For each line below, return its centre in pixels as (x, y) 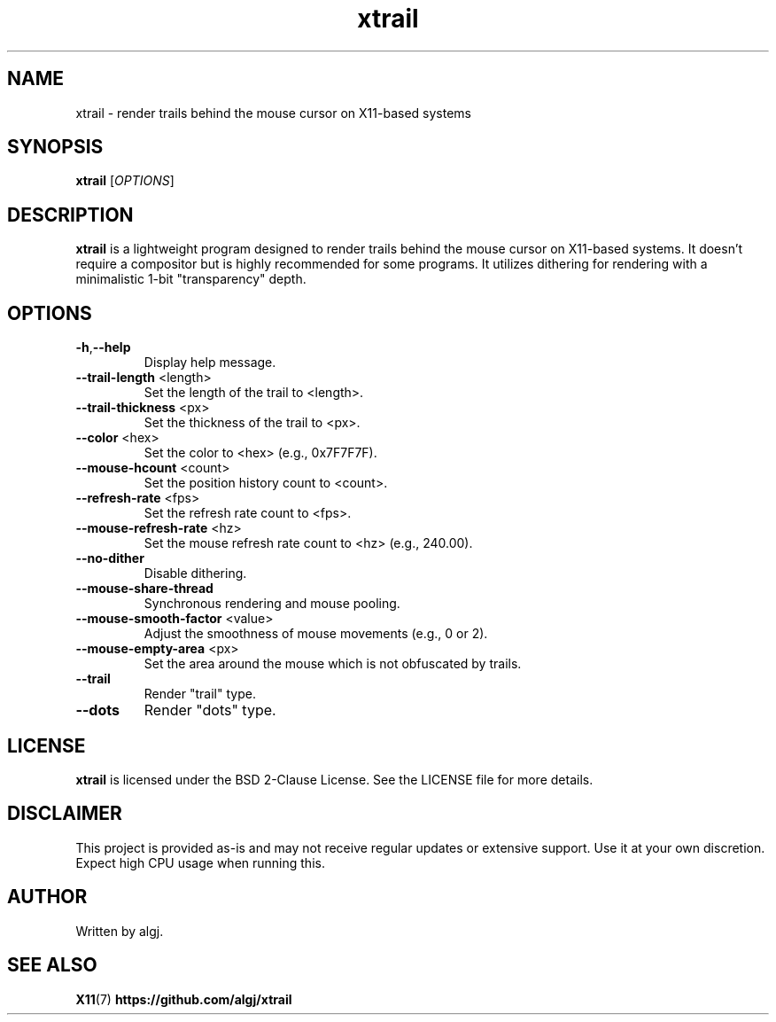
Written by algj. (120, 931)
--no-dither (110, 558)
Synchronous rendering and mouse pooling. (272, 604)
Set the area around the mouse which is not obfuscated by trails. (333, 664)
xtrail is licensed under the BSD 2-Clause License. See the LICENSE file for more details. (334, 779)
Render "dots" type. (210, 710)
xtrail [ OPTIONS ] (125, 181)
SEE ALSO (52, 965)
